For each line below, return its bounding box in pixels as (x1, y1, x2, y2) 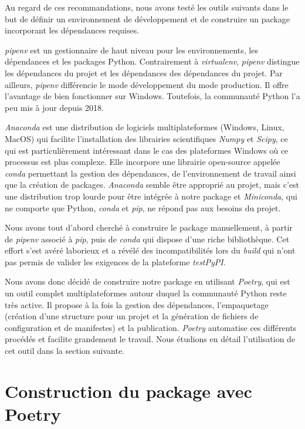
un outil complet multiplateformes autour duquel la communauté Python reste (5, 287, 287, 299)
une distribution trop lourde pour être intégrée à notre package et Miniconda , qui (5, 190, 297, 202)
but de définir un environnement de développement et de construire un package (5, 12, 290, 25)
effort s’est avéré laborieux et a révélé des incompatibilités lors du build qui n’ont (5, 244, 296, 256)
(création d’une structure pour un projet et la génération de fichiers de (5, 310, 259, 322)
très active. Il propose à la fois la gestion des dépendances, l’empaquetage (5, 298, 269, 310)
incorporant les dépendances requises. (5, 24, 140, 36)
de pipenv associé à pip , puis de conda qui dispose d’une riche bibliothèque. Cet (5, 232, 290, 245)
